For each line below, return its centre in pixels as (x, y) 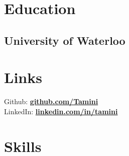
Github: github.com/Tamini (51, 101)
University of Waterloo (65, 40)
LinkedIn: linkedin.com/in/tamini (61, 111)
